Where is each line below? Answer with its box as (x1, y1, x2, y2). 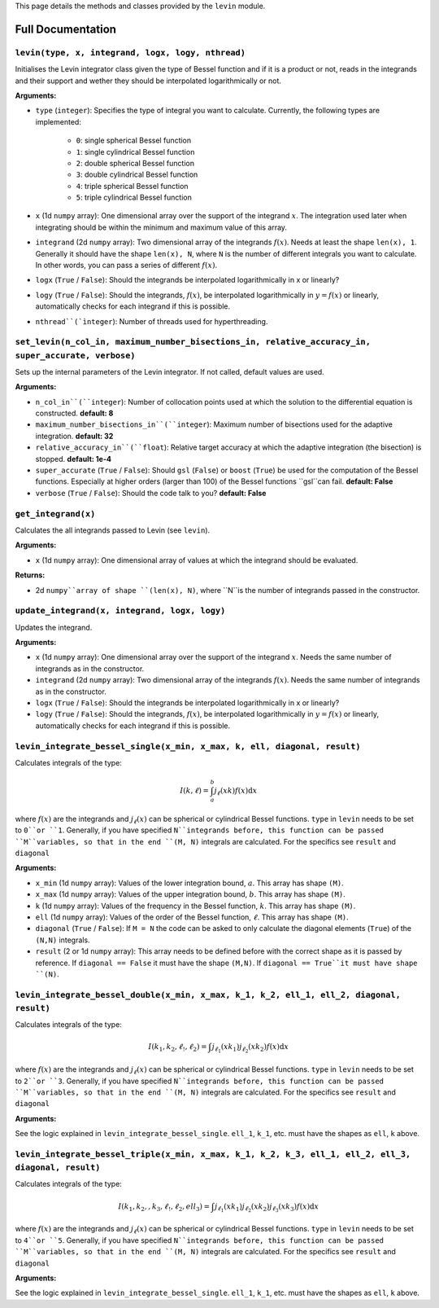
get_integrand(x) (15, 508, 96, 519)
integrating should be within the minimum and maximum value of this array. (35, 222, 288, 232)
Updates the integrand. (15, 622, 93, 632)
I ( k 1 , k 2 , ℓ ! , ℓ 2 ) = (148, 1042, 207, 1053)
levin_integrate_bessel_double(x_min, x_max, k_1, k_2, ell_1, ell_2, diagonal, (15, 990, 402, 1000)
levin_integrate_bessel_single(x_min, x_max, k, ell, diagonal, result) (15, 741, 361, 752)
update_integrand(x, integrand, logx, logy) (15, 605, 226, 617)
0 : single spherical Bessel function (76, 135, 192, 146)
